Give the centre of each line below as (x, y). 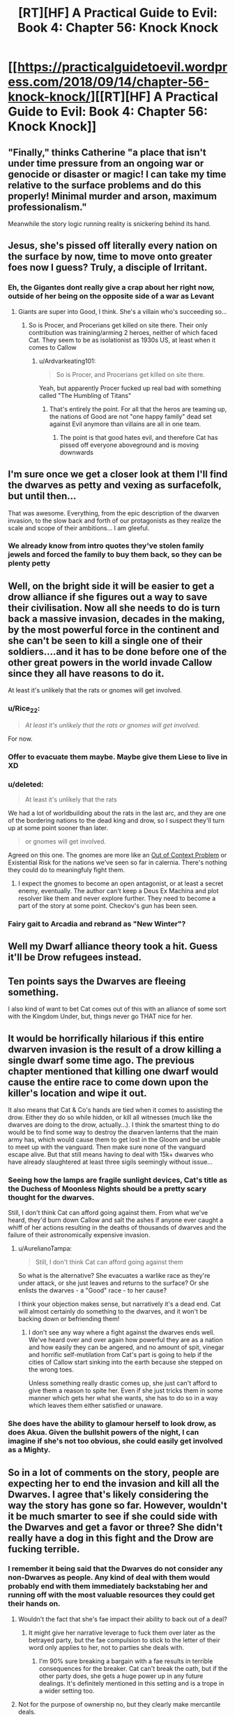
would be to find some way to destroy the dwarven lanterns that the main (113, 1132)
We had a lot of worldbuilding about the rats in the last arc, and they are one (117, 813)
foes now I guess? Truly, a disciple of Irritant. (108, 268)
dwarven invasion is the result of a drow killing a (115, 1049)
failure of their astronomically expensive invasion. (79, 1235)
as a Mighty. (29, 1450)
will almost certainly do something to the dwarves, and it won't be (113, 1311)
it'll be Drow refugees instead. (75, 957)
